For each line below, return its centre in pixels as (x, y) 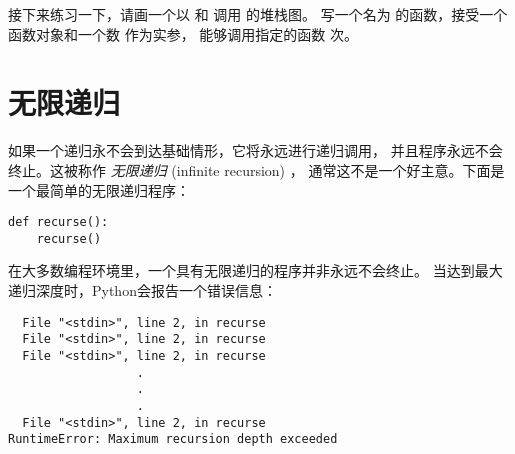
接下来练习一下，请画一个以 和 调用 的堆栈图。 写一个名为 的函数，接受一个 (258, 14)
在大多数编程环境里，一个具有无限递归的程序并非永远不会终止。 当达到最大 (255, 270)
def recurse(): (58, 222)
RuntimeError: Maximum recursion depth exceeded (173, 439)
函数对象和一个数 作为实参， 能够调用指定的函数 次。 (183, 33)
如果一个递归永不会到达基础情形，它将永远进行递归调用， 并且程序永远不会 (255, 150)
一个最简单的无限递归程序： (99, 189)
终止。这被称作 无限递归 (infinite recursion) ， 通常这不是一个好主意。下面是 (256, 169)
